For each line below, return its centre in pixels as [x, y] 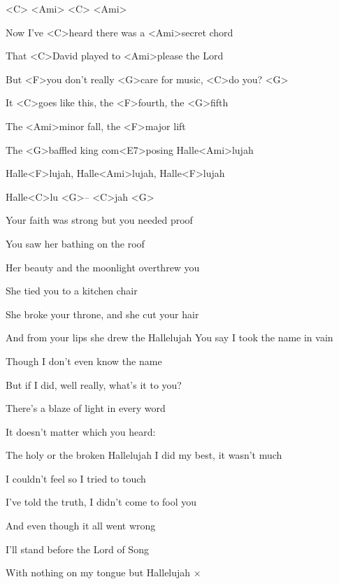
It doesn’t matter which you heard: [81, 431]
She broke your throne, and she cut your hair [102, 314]
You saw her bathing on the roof [75, 243]
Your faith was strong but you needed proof [99, 220]
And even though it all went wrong [81, 526]
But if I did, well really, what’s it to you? [94, 384]
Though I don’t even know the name [84, 361]
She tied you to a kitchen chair [72, 291]
